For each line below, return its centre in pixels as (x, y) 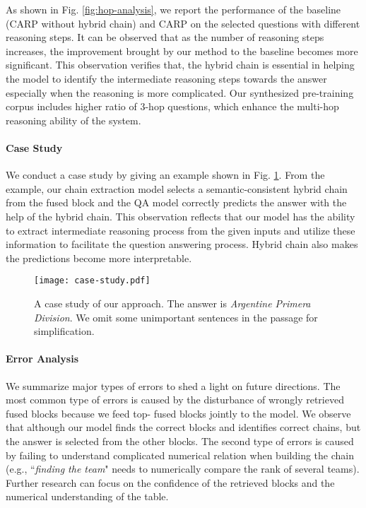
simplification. (64, 331)
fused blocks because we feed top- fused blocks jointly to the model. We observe (178, 413)
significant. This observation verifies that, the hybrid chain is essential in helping (180, 65)
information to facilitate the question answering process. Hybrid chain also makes (182, 244)
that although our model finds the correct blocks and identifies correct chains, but (183, 427)
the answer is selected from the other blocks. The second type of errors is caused (180, 441)
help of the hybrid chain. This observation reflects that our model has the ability (181, 216)
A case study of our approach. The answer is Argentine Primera (172, 303)
